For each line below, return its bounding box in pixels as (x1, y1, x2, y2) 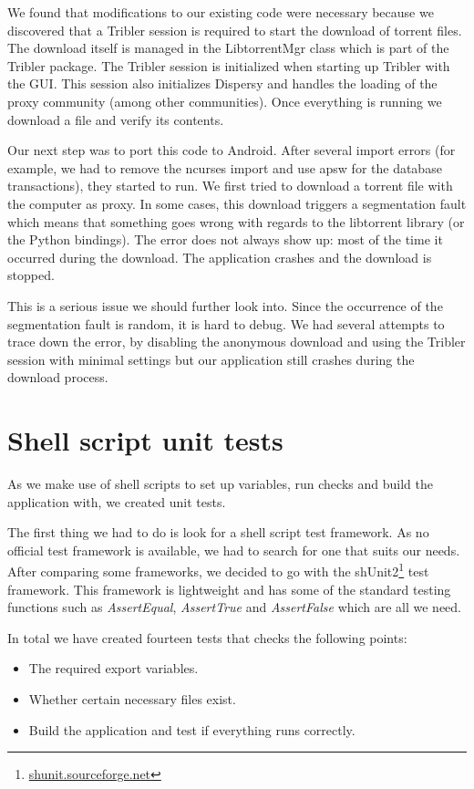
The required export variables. (28, 659, 199, 678)
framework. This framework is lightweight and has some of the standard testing (7, 579, 451, 598)
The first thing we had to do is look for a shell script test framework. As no (7, 523, 429, 542)
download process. (7, 368, 108, 387)
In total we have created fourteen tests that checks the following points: (7, 628, 407, 647)
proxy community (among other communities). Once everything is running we (7, 91, 442, 110)
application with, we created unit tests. (7, 492, 226, 511)
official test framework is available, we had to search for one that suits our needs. (7, 540, 460, 559)
